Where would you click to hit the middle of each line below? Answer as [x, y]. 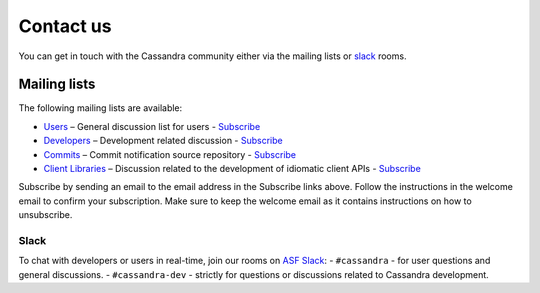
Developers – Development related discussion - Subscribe [163, 141]
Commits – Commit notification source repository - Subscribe [170, 154]
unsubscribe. [45, 215]
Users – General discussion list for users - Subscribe [152, 126]
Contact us [65, 26]
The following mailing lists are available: [100, 108]
